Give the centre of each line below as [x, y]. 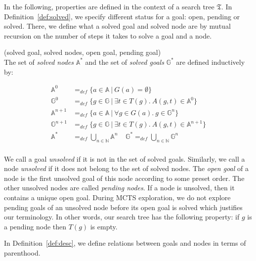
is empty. [104, 226]
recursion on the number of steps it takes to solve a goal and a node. [108, 35]
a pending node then [35, 226]
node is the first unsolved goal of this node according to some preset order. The [124, 178]
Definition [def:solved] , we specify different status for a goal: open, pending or [122, 16]
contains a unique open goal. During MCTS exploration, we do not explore [117, 197]
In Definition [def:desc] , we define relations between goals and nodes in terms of [125, 243]
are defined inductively [211, 62]
